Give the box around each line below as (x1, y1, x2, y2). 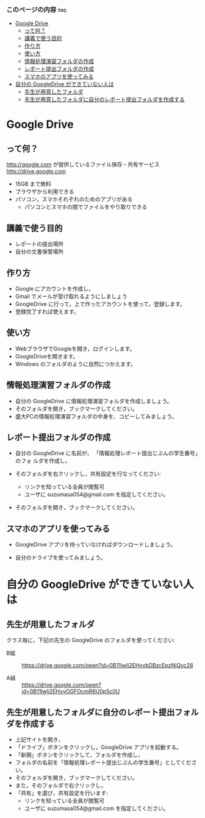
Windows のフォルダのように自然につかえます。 (15, 360, 136, 368)
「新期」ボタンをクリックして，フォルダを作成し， (15, 751, 143, 758)
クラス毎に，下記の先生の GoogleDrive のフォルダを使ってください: (6, 636, 175, 644)
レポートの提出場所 (15, 240, 64, 248)
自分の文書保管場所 (15, 248, 64, 255)
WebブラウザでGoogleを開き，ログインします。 (15, 344, 135, 352)
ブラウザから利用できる (15, 188, 74, 195)
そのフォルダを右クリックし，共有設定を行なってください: (15, 470, 161, 478)
